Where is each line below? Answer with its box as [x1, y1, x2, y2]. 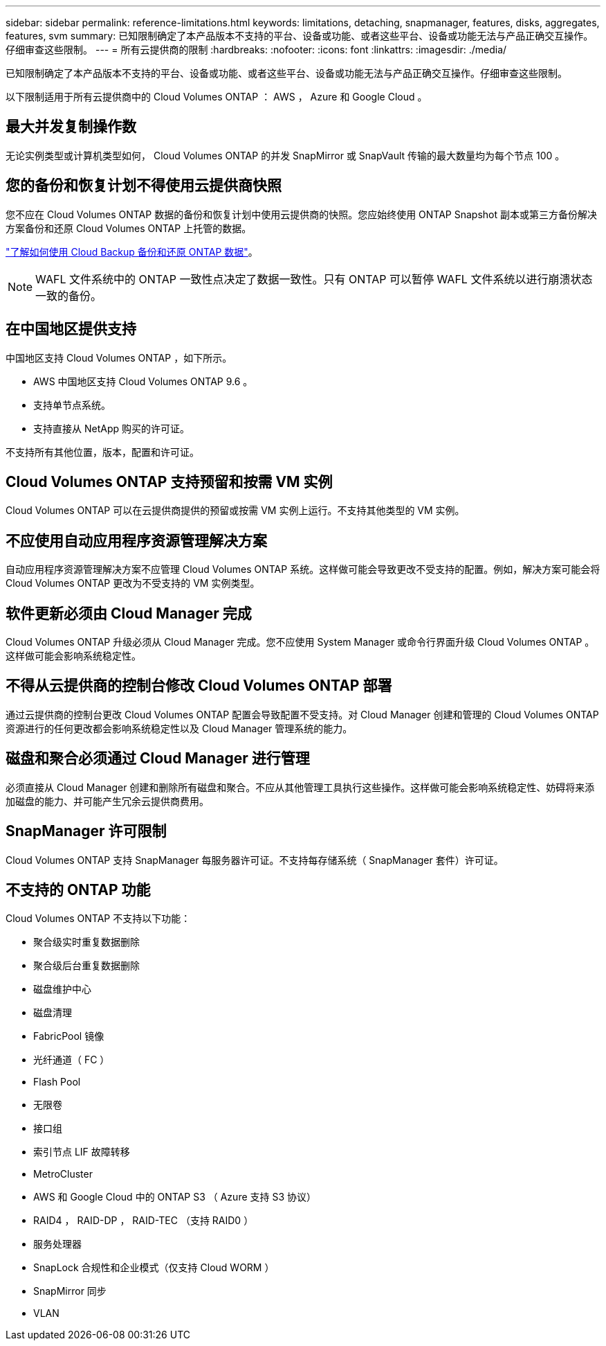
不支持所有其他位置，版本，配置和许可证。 [6, 445, 199, 458]
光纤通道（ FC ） [33, 1054, 110, 1066]
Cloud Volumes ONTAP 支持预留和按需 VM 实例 [6, 472, 333, 490]
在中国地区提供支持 [6, 320, 136, 338]
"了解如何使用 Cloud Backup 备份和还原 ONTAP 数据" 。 [6, 245, 258, 258]
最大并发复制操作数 [6, 118, 136, 136]
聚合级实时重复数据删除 [33, 936, 140, 948]
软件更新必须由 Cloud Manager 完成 [6, 604, 252, 622]
